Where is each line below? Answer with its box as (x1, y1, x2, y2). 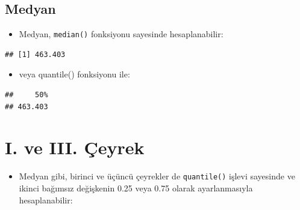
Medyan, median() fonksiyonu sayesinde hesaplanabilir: (19, 28, 223, 40)
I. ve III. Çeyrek (5, 135, 145, 160)
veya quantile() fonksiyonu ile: (19, 68, 130, 80)
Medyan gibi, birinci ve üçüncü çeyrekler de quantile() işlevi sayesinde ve (19, 170, 295, 182)
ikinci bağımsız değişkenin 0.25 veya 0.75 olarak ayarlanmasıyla (19, 182, 253, 194)
